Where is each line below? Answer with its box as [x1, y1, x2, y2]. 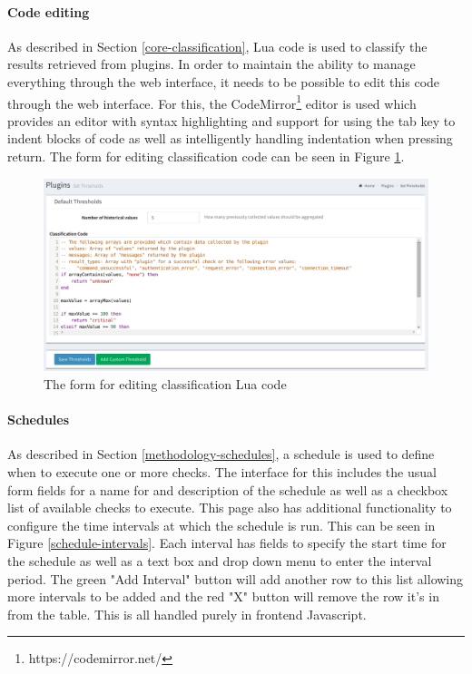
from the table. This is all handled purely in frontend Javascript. [7, 604, 367, 623]
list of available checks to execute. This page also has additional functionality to [7, 498, 452, 517]
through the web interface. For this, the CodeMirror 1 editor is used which [7, 91, 417, 112]
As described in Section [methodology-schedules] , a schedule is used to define [7, 444, 435, 464]
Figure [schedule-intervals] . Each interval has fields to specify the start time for [7, 533, 447, 552]
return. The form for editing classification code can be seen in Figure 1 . [7, 147, 405, 166]
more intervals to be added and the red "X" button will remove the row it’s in [7, 587, 439, 606]
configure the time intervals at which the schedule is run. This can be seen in [7, 515, 436, 534]
